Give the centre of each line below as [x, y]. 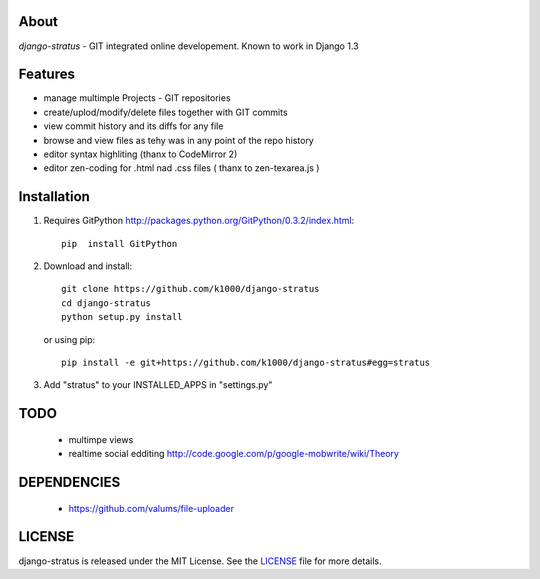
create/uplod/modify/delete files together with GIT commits [166, 112]
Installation [54, 196]
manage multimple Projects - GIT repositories [137, 98]
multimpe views [101, 439]
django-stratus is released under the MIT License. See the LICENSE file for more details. [200, 561]
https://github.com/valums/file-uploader [151, 508]
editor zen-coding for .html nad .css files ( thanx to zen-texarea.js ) [181, 168]
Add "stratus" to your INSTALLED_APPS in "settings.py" [158, 385]
